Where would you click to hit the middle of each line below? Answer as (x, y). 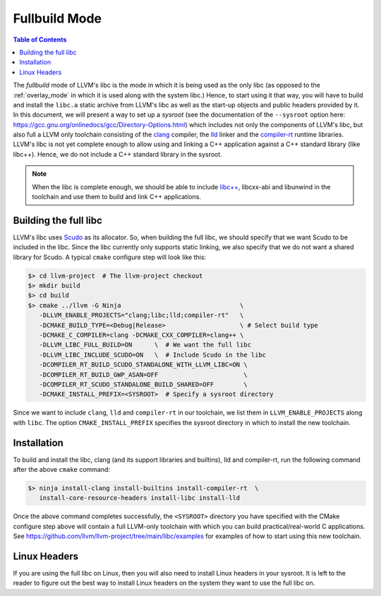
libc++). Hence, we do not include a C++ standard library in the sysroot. (117, 154)
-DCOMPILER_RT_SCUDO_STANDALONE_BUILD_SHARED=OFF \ (143, 384)
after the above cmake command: (62, 470)
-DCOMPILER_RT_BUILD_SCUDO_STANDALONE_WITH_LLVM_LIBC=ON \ (143, 365)
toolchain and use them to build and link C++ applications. (116, 197)
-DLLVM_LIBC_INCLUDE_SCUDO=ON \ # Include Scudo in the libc (153, 354)
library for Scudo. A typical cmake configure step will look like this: (110, 257)
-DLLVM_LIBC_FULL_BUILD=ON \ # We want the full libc (145, 345)
